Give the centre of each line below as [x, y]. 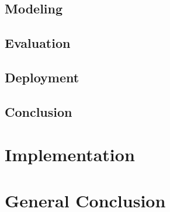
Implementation [70, 154]
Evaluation [38, 43]
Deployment [42, 77]
